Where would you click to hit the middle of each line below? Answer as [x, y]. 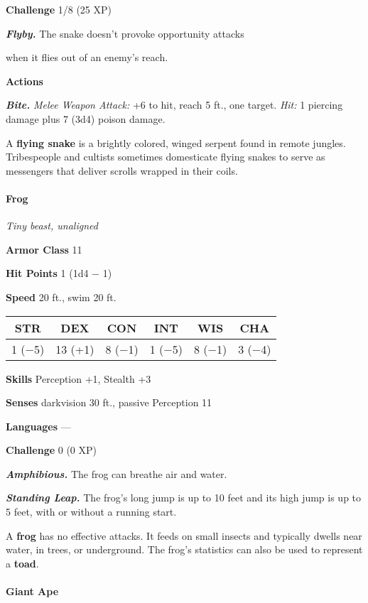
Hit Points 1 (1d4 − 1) [59, 273]
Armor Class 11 [44, 249]
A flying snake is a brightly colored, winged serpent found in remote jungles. [176, 142]
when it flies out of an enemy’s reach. [87, 57]
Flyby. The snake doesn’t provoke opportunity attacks [125, 33]
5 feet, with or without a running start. [91, 512]
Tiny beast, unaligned [52, 226]
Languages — [38, 426]
